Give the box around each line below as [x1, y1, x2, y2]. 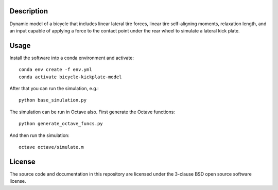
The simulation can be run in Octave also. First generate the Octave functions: [9, 109, 175, 115]
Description [9, 7, 48, 15]
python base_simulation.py [19, 97, 87, 103]
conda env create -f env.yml [19, 67, 92, 73]
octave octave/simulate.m [19, 144, 84, 150]
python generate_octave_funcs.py [19, 121, 103, 127]
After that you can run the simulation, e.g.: [9, 85, 99, 91]
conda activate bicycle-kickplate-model [19, 74, 122, 80]
